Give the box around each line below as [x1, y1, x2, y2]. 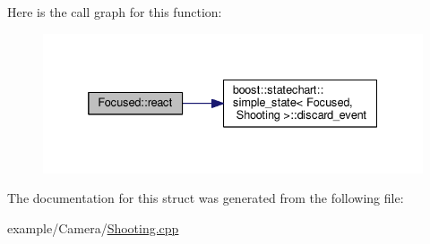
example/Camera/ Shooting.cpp [7, 219, 179, 238]
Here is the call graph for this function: [7, 3, 222, 21]
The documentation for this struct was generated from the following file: [7, 189, 404, 207]
